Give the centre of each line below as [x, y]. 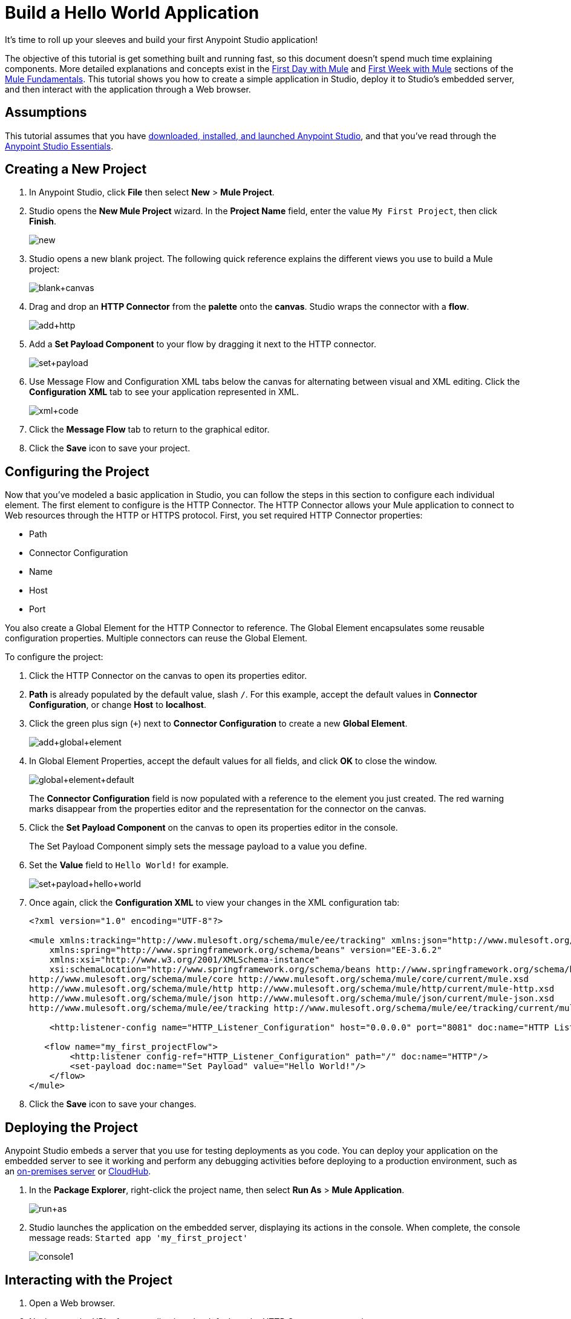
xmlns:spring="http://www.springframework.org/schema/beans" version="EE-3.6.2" [246, 950]
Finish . [43, 221]
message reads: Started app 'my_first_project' [139, 1238]
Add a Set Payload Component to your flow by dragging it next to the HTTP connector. [203, 344]
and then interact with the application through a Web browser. [128, 89]
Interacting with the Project [89, 1280]
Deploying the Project [71, 1127]
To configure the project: [54, 657]
